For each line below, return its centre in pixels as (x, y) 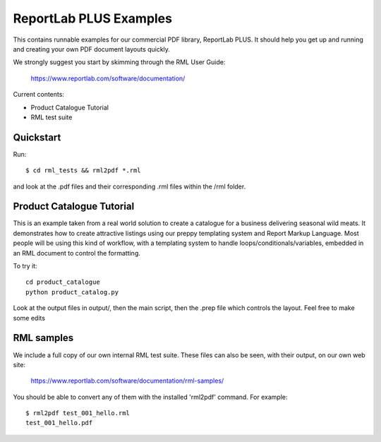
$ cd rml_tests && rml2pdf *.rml (83, 171)
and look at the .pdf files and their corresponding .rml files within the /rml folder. (129, 186)
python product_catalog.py (72, 292)
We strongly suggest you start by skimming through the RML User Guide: (119, 62)
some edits (29, 318)
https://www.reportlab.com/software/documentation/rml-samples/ (127, 381)
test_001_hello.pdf (59, 423)
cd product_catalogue (63, 282)
